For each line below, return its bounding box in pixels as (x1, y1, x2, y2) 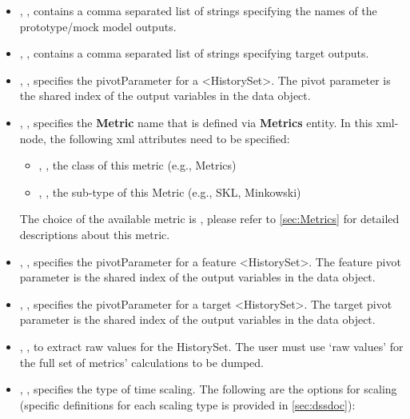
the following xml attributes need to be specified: (50, 130, 290, 146)
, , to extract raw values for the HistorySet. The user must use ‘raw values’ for (19, 337, 404, 354)
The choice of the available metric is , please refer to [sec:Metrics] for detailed (19, 210, 400, 227)
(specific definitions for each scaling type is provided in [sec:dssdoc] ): (19, 396, 356, 413)
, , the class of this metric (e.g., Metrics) (38, 157, 237, 174)
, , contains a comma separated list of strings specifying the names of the (19, 2, 377, 18)
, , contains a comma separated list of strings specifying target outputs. (19, 45, 369, 62)
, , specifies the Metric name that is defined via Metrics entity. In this (19, 114, 373, 130)
